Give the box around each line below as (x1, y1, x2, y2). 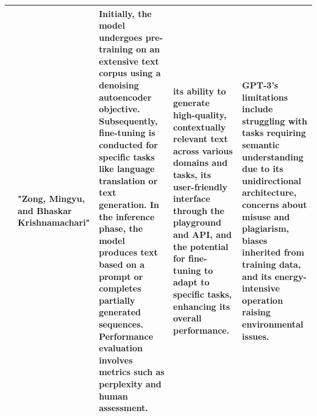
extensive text (99, 54, 159, 67)
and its (242, 270, 272, 282)
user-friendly (173, 180, 227, 193)
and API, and (173, 228, 232, 240)
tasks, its (173, 168, 212, 181)
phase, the (99, 222, 143, 235)
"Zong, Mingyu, (18, 192, 85, 205)
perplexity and (99, 377, 162, 390)
